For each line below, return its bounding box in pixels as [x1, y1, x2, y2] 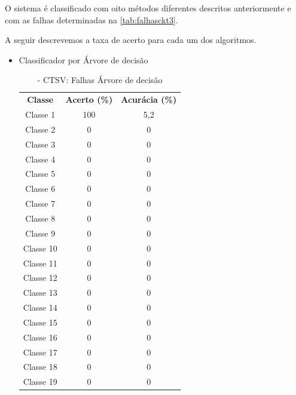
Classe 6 [25, 182, 56, 195]
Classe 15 [23, 316, 57, 328]
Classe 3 [25, 137, 56, 150]
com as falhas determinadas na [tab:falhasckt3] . [5, 13, 178, 26]
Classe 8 [25, 212, 56, 224]
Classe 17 [23, 345, 57, 358]
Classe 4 [25, 152, 56, 165]
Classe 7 [25, 197, 56, 210]
